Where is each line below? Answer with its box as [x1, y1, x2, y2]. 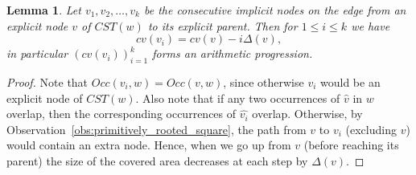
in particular [6, 45, 68, 62]
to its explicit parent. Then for [147, 17, 298, 34]
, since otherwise [223, 73, 304, 90]
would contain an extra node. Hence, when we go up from [6, 136, 291, 153]
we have [351, 17, 390, 34]
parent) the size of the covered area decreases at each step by [6, 152, 308, 169]
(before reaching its [303, 136, 399, 153]
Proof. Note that [6, 73, 89, 90]
